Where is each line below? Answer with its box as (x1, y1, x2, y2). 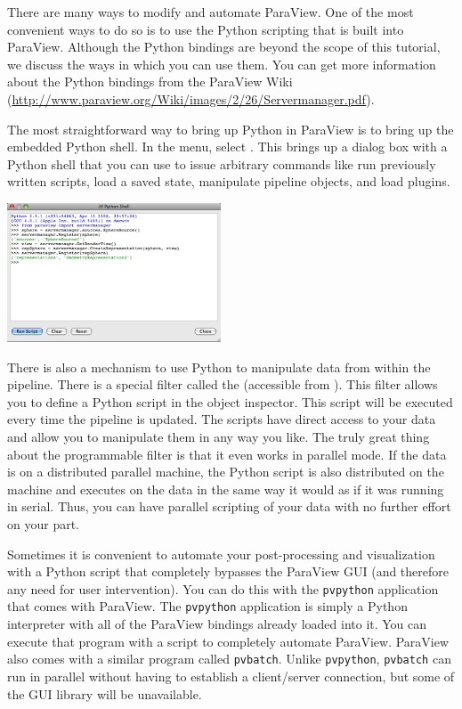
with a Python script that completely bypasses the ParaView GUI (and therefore (7, 562, 450, 581)
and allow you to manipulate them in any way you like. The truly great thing (7, 428, 430, 446)
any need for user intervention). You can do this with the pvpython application (7, 579, 439, 598)
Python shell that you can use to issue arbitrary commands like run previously (7, 154, 436, 173)
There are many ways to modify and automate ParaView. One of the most (7, 3, 414, 20)
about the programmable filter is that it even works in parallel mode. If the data (7, 444, 447, 463)
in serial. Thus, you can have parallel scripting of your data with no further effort (7, 497, 451, 516)
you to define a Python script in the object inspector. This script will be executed (7, 392, 453, 411)
